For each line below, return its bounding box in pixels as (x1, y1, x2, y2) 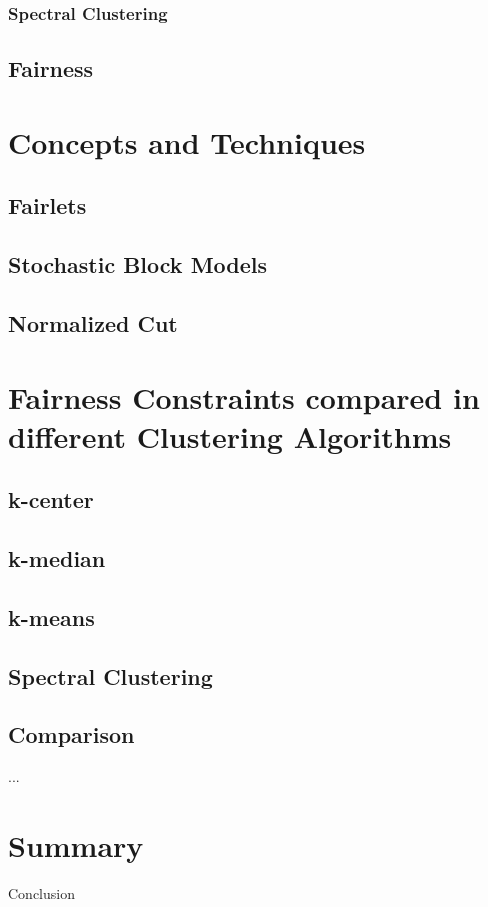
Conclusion (8, 882, 75, 903)
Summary (8, 825, 144, 866)
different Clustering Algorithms (8, 415, 452, 456)
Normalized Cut (8, 307, 178, 338)
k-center (8, 484, 94, 515)
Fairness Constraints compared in (8, 376, 480, 417)
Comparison (8, 719, 135, 750)
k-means (8, 601, 95, 632)
